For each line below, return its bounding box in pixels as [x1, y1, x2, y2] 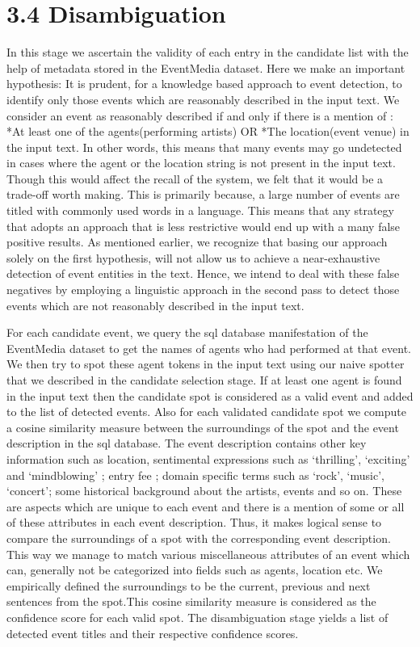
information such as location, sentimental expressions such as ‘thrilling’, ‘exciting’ [6, 450, 410, 467]
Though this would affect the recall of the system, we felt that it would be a [6, 170, 384, 187]
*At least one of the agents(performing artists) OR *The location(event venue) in [6, 123, 409, 140]
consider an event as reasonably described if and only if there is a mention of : [6, 107, 393, 124]
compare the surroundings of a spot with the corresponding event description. [6, 529, 391, 546]
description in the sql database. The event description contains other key [6, 435, 367, 452]
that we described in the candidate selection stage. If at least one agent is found [6, 372, 402, 388]
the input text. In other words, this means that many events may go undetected [6, 138, 402, 155]
